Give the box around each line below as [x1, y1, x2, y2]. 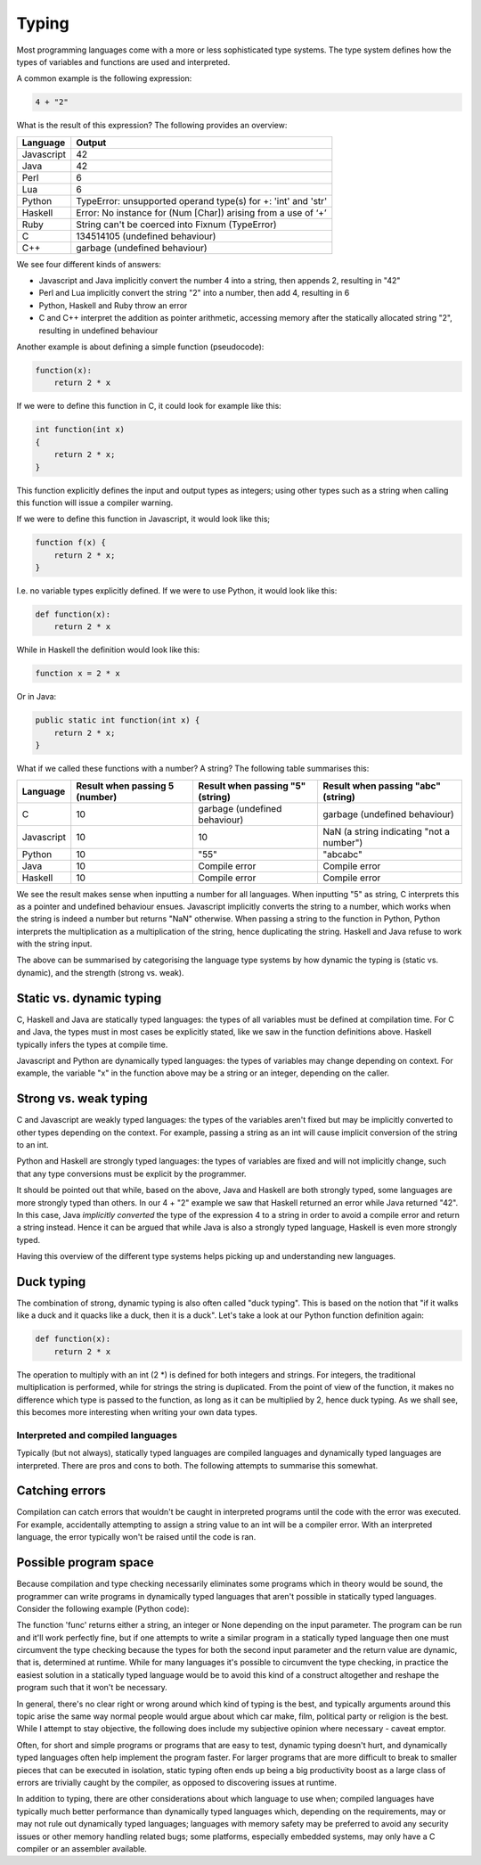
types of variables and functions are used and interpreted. [16, 56, 231, 67]
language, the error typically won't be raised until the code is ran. [16, 1532, 257, 1542]
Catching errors [16, 1484, 107, 1499]
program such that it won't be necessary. [16, 1682, 168, 1693]
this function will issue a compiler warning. [16, 497, 174, 508]
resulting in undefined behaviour [38, 325, 159, 336]
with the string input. [16, 938, 93, 949]
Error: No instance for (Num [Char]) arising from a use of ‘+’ [76, 206, 327, 218]
